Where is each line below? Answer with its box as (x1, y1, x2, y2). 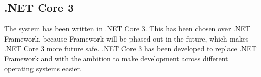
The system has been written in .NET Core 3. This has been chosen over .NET (4, 23, 251, 34)
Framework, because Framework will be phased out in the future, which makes (4, 33, 249, 44)
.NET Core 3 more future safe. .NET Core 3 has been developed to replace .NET (4, 43, 257, 54)
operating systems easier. (4, 63, 82, 73)
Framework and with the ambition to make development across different (4, 53, 229, 63)
